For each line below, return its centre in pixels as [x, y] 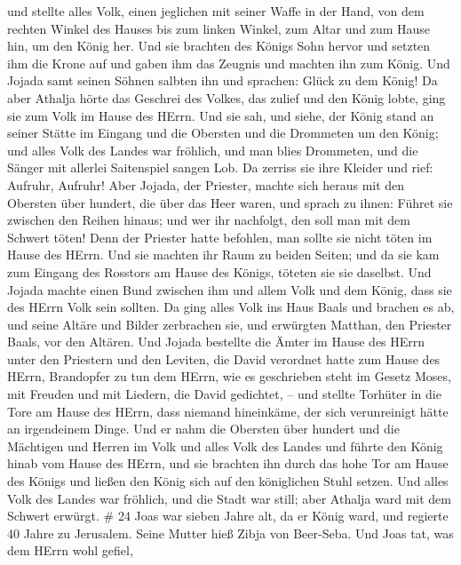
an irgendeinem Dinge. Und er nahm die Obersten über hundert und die [203, 429]
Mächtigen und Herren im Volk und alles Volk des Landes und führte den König [225, 446]
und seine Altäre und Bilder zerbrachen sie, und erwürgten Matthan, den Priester [230, 324]
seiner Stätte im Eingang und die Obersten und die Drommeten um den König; [223, 133]
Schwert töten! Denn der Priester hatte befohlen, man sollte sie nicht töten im [220, 237]
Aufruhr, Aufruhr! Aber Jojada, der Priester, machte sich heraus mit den [206, 184]
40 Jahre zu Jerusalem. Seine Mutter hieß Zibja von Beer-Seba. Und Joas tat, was [230, 533]
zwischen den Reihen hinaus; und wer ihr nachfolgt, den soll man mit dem [209, 220]
